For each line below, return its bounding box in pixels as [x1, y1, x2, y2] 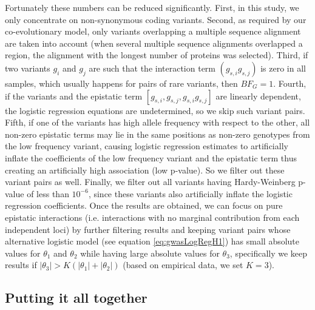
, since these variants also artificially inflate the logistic [88, 187, 293, 200]
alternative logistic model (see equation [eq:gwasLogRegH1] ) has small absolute [5, 235, 300, 248]
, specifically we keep [229, 246, 308, 259]
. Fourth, [273, 76, 307, 89]
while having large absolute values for [80, 246, 220, 259]
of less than [27, 187, 69, 200]
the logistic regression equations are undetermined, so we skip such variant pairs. [5, 104, 305, 116]
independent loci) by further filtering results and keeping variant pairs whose [5, 223, 291, 235]
